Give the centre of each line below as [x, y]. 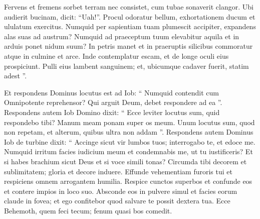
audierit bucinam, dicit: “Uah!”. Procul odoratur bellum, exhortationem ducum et [130, 16]
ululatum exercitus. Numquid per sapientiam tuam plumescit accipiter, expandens [130, 26]
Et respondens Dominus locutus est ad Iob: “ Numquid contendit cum [111, 92]
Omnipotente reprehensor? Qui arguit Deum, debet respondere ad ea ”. [113, 102]
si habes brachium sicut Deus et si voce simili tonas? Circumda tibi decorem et [125, 161]
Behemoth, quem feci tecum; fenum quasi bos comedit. [88, 210]
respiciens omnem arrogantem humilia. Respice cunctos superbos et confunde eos [128, 181]
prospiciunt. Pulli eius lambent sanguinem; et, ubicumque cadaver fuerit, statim [126, 66]
